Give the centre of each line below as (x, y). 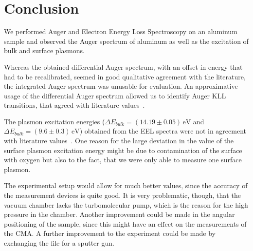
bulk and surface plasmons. (44, 50)
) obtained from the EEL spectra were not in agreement (163, 131)
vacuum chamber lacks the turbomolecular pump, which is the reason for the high (126, 204)
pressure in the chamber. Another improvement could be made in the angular (119, 214)
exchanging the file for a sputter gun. (59, 243)
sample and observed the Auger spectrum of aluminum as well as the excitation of (126, 41)
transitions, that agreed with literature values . (74, 105)
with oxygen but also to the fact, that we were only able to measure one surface (123, 160)
